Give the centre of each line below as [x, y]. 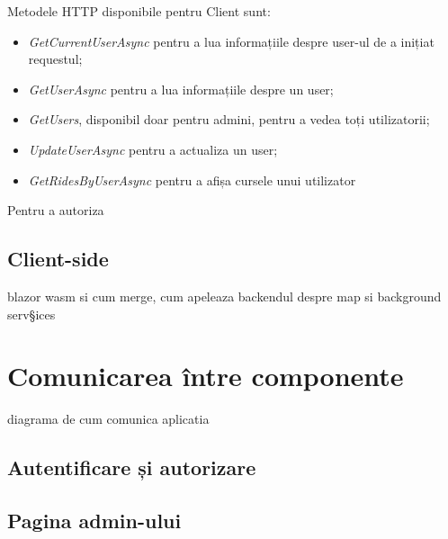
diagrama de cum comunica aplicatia [108, 419]
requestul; [55, 59]
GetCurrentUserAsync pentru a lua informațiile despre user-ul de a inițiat [231, 41]
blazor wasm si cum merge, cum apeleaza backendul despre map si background [224, 296]
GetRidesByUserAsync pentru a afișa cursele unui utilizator [192, 180]
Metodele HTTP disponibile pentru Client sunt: [139, 11]
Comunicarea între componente [206, 376]
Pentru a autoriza [56, 210]
